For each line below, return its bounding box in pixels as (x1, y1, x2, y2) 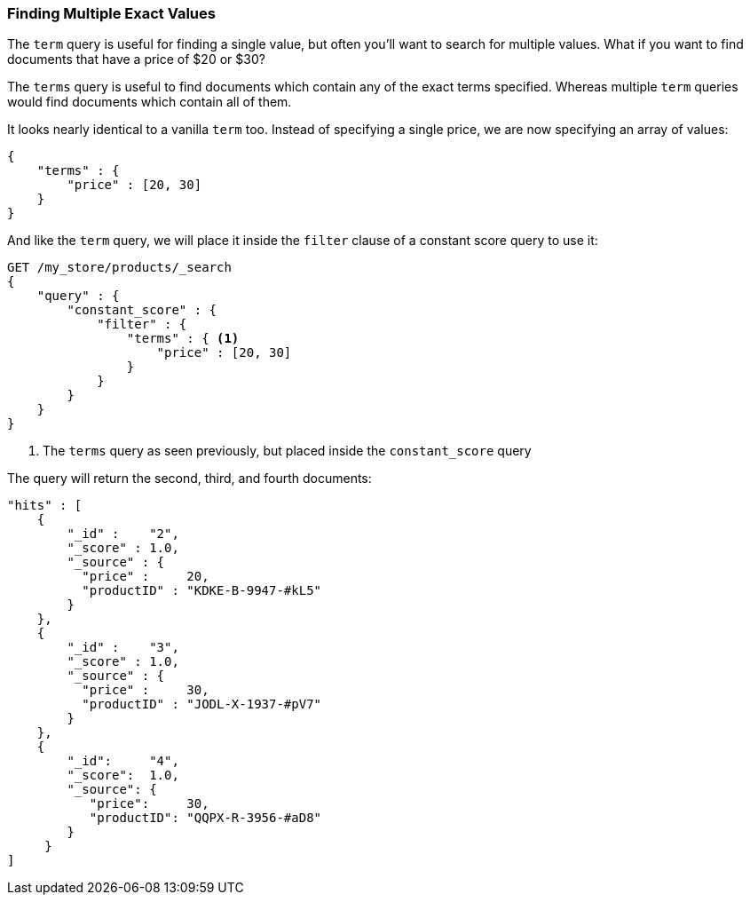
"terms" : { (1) (126, 331, 240, 346)
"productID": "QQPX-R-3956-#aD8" (89, 811, 322, 826)
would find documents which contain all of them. (7, 94, 292, 110)
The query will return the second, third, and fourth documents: (7, 471, 372, 487)
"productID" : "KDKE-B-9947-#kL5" (82, 583, 322, 598)
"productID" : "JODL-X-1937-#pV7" (82, 697, 322, 712)
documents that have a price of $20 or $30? (7, 51, 265, 67)
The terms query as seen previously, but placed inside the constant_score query (43, 443, 532, 459)
